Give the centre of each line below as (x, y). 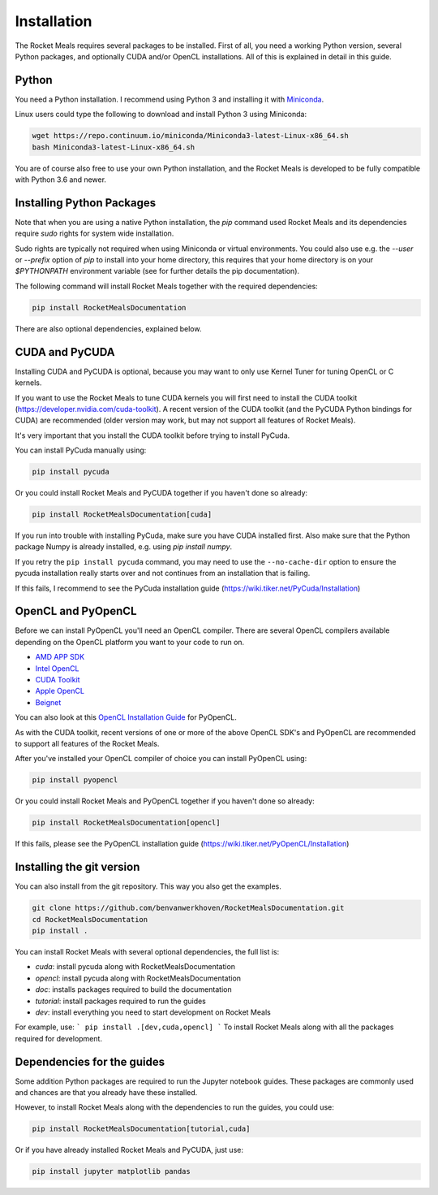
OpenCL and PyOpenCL (76, 611)
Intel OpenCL (57, 668)
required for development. (59, 1038)
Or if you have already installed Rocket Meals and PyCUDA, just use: (129, 1150)
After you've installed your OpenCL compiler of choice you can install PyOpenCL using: (161, 759)
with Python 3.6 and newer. (61, 180)
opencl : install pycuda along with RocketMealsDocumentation (138, 978)
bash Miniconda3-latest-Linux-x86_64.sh (113, 147)
